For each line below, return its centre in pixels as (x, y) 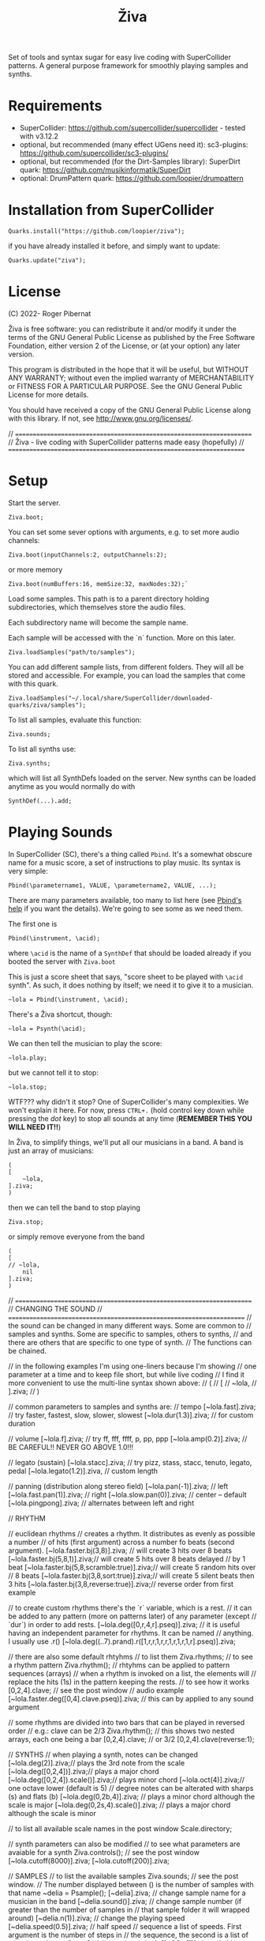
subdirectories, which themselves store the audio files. (97, 607)
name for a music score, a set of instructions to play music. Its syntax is (125, 863)
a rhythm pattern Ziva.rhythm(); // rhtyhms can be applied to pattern (119, 1665)
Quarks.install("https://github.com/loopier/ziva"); (97, 232)
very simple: (28, 870)
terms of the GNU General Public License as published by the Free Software (132, 337)
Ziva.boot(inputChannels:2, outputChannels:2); (88, 555)
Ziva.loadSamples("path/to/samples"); (72, 652)
